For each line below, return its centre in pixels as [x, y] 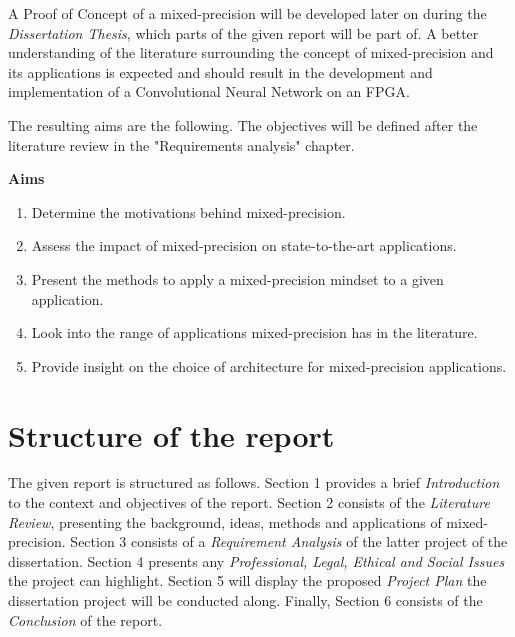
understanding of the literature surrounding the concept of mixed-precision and [251, 52]
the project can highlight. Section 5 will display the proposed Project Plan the [247, 580]
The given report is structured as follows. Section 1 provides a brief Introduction [254, 482]
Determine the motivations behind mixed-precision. [188, 211]
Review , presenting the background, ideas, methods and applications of [225, 521]
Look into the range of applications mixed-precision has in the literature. [254, 332]
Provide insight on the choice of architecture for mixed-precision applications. [269, 365]
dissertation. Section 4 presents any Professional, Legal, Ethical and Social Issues [256, 560]
